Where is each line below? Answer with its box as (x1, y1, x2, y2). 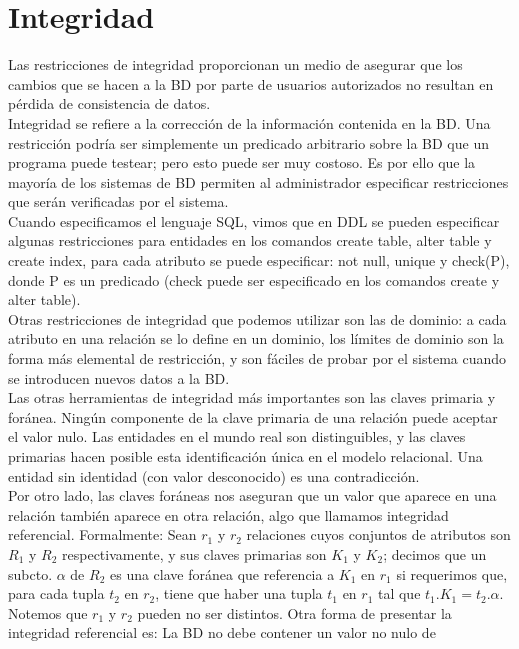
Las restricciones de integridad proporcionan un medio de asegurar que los (8, 54, 463, 75)
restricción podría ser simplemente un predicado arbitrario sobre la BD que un (8, 132, 489, 153)
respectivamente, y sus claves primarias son (62, 543, 327, 564)
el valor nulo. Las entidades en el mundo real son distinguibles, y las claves (8, 426, 466, 447)
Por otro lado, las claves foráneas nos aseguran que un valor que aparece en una (8, 485, 497, 506)
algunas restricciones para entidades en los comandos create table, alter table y (8, 230, 492, 251)
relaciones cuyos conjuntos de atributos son (246, 524, 511, 545)
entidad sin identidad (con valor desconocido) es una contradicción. (8, 465, 420, 486)
